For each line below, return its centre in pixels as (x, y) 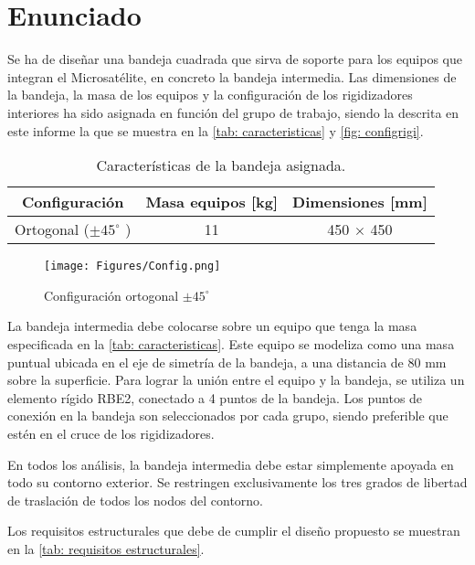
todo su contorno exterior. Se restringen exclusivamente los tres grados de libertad (237, 482)
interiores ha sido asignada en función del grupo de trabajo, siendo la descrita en (233, 112)
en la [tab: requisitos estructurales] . (106, 548)
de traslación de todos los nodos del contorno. (135, 500)
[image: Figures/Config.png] (132, 267)
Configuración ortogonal (111, 295)
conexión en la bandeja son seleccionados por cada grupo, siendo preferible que (228, 416)
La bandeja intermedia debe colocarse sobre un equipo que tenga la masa (212, 326)
